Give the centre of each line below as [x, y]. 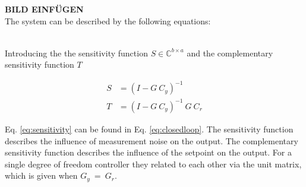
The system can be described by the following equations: [108, 20]
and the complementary [230, 53]
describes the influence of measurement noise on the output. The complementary [152, 140]
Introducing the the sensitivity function [76, 53]
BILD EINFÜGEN [44, 9]
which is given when [41, 175]
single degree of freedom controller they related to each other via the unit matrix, [153, 164]
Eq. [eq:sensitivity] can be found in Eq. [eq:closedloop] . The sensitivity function [149, 129]
